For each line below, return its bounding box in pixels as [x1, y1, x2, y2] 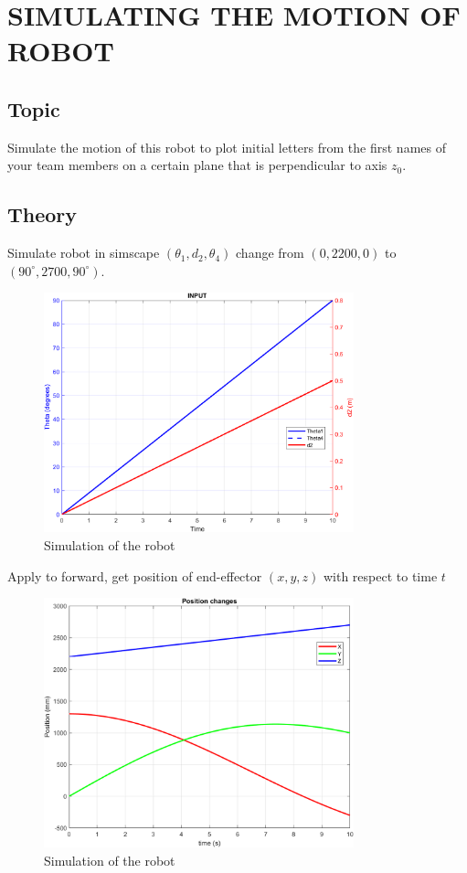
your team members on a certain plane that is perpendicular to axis [7, 155, 387, 175]
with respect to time [323, 566, 438, 585]
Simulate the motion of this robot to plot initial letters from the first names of [7, 137, 446, 156]
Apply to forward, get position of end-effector [7, 566, 262, 585]
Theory [7, 200, 78, 229]
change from [236, 243, 304, 262]
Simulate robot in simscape [7, 243, 160, 262]
